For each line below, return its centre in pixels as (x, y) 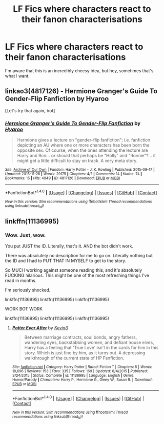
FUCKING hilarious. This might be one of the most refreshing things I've (77, 275)
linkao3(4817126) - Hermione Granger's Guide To (81, 91)
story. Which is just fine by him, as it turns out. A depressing (85, 353)
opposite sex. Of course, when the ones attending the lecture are (82, 150)
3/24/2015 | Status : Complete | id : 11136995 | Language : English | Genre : (73, 375)
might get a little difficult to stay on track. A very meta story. (77, 161)
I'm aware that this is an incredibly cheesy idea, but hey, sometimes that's (79, 71)
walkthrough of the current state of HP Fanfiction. (74, 358)
